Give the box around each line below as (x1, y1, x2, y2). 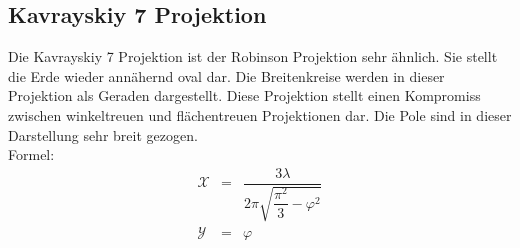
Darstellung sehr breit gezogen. (8, 124, 198, 145)
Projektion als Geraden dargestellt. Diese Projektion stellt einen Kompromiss (8, 85, 481, 106)
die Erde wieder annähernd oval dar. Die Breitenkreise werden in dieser (8, 65, 445, 86)
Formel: (8, 144, 55, 165)
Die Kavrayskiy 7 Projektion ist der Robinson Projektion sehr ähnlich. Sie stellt (8, 46, 498, 67)
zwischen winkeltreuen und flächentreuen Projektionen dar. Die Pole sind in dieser (8, 104, 512, 125)
